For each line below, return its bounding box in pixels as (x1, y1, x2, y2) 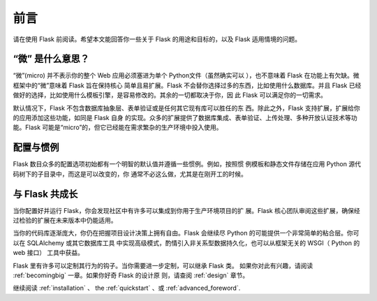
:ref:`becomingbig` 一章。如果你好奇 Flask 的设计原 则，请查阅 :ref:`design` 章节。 (13, 271, 249, 279)
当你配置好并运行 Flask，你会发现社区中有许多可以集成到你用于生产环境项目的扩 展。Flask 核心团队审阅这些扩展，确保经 (13, 206, 360, 214)
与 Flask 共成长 (13, 188, 78, 200)
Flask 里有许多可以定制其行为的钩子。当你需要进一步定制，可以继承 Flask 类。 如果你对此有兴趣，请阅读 (13, 261, 313, 270)
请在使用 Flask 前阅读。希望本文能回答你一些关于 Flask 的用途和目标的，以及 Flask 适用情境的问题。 (13, 35, 302, 43)
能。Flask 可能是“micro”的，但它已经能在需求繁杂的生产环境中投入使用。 (13, 123, 223, 132)
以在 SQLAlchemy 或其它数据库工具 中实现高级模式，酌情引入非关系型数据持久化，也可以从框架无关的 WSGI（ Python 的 (13, 238, 360, 247)
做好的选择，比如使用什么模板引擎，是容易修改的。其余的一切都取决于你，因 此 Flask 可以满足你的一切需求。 (13, 91, 327, 99)
